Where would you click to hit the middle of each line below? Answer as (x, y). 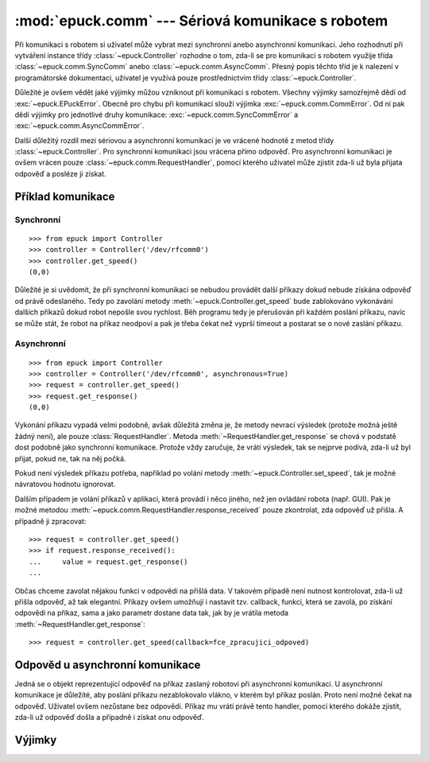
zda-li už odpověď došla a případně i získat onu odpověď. (109, 717)
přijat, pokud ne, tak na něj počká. (70, 458)
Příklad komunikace (65, 196)
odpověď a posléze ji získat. (60, 173)
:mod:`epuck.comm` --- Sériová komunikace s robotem (201, 21)
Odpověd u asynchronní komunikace (108, 665)
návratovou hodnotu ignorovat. (65, 484)
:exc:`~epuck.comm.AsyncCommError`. (79, 126)
